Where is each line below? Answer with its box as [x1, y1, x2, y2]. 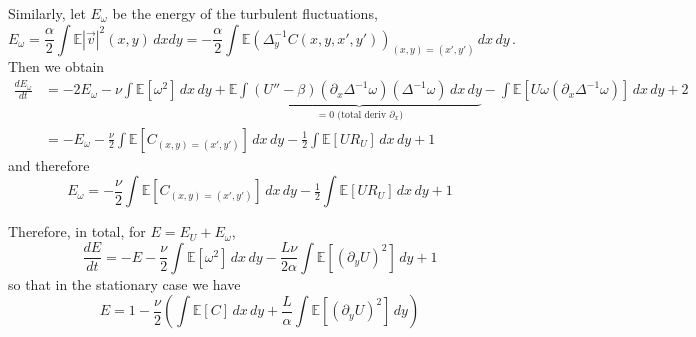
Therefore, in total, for [8, 221, 146, 242]
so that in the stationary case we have [8, 273, 241, 294]
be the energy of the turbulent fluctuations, [112, 3, 378, 23]
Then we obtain [8, 56, 105, 77]
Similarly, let [8, 3, 86, 23]
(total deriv [337, 109, 387, 120]
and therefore [8, 154, 90, 175]
